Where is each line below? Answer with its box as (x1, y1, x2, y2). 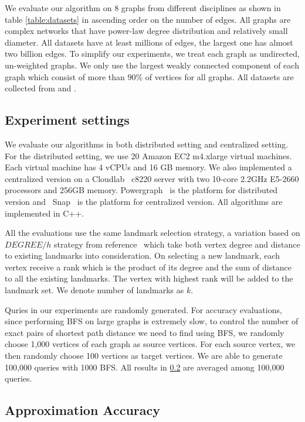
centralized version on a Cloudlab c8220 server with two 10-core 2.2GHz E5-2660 (5, 172, 299, 184)
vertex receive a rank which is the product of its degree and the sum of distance (5, 260, 292, 273)
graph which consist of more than (5, 70, 125, 83)
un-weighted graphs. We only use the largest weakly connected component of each (5, 59, 299, 71)
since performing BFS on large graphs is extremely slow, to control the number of (5, 315, 299, 327)
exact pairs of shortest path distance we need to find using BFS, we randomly (5, 326, 284, 338)
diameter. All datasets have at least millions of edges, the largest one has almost (5, 36, 293, 48)
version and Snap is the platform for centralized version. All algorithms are (5, 195, 283, 207)
